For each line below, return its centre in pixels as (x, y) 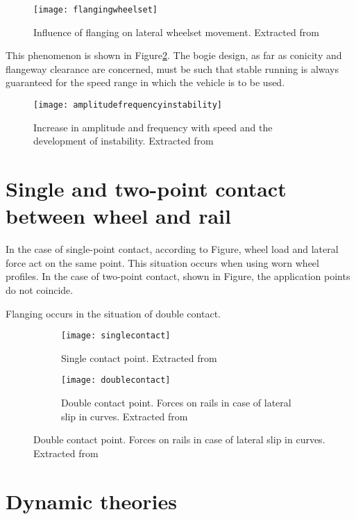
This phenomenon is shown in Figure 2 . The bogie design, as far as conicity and (174, 55)
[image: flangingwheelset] (95, 10)
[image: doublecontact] (116, 380)
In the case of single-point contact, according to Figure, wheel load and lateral (172, 249)
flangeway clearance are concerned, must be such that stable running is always (172, 68)
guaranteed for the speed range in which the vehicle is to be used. (145, 82)
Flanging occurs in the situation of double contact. (113, 313)
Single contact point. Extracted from (139, 357)
